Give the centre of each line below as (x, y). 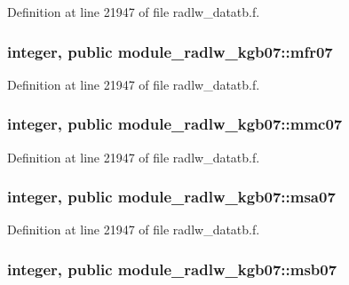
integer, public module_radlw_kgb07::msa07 (171, 197)
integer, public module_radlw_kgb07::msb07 (172, 269)
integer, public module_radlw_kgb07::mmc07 (175, 124)
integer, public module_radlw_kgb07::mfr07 (170, 51)
